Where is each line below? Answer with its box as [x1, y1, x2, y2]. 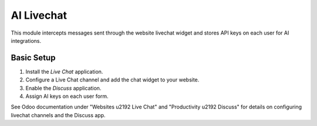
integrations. [11, 37, 42, 44]
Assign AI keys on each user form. [25, 93, 109, 100]
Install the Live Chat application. [25, 68, 103, 75]
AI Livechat [11, 9, 68, 22]
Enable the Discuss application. [25, 84, 102, 91]
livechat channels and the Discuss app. [11, 111, 106, 118]
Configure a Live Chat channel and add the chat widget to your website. [25, 76, 200, 83]
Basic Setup [11, 53, 56, 63]
